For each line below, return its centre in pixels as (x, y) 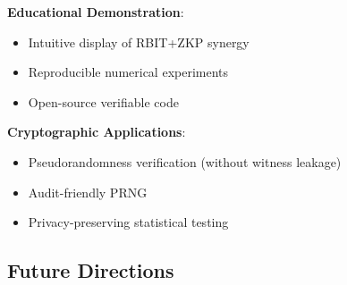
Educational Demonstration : (96, 12)
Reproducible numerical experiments (128, 72)
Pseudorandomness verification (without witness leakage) (185, 161)
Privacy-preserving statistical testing (128, 222)
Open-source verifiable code (103, 101)
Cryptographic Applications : (97, 132)
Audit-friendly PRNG (88, 192)
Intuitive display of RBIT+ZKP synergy (139, 42)
